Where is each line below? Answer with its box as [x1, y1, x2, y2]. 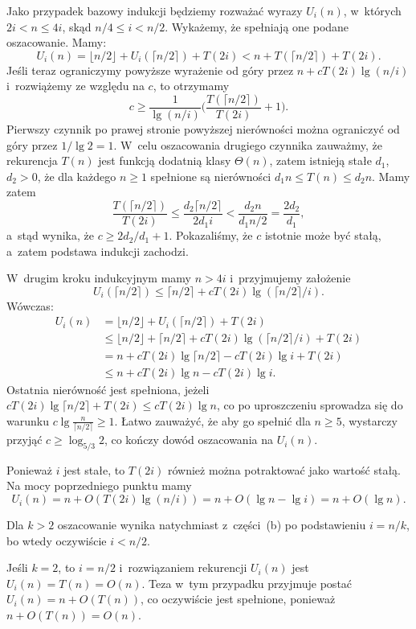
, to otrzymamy [153, 77, 230, 94]
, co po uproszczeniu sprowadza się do [216, 397, 403, 413]
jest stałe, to [63, 461, 125, 478]
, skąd [62, 18, 92, 35]
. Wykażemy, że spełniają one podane [165, 18, 349, 35]
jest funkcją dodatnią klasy [98, 152, 231, 169]
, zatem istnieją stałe [269, 152, 372, 169]
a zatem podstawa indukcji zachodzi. [6, 242, 189, 259]
